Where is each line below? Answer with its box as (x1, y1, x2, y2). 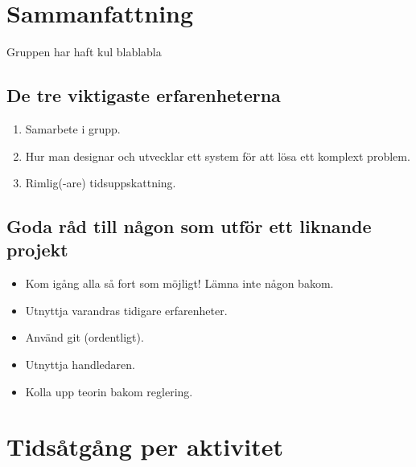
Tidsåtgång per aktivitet (6, 430, 283, 463)
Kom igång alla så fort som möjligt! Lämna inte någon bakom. (25, 275, 334, 292)
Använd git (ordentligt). (25, 329, 144, 346)
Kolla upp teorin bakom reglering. (25, 383, 193, 399)
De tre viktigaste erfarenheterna (6, 83, 281, 108)
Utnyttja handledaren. (25, 356, 135, 373)
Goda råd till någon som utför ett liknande (6, 214, 372, 239)
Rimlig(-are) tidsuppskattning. (25, 174, 176, 191)
